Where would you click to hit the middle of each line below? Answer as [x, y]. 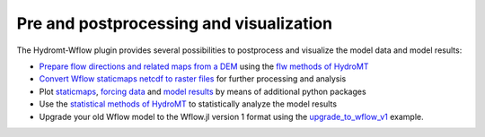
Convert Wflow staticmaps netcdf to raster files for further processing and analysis [193, 79]
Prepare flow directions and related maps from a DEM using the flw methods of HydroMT [204, 66]
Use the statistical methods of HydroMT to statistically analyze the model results [188, 104]
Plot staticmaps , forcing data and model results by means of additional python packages [203, 91]
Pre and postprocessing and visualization [174, 23]
